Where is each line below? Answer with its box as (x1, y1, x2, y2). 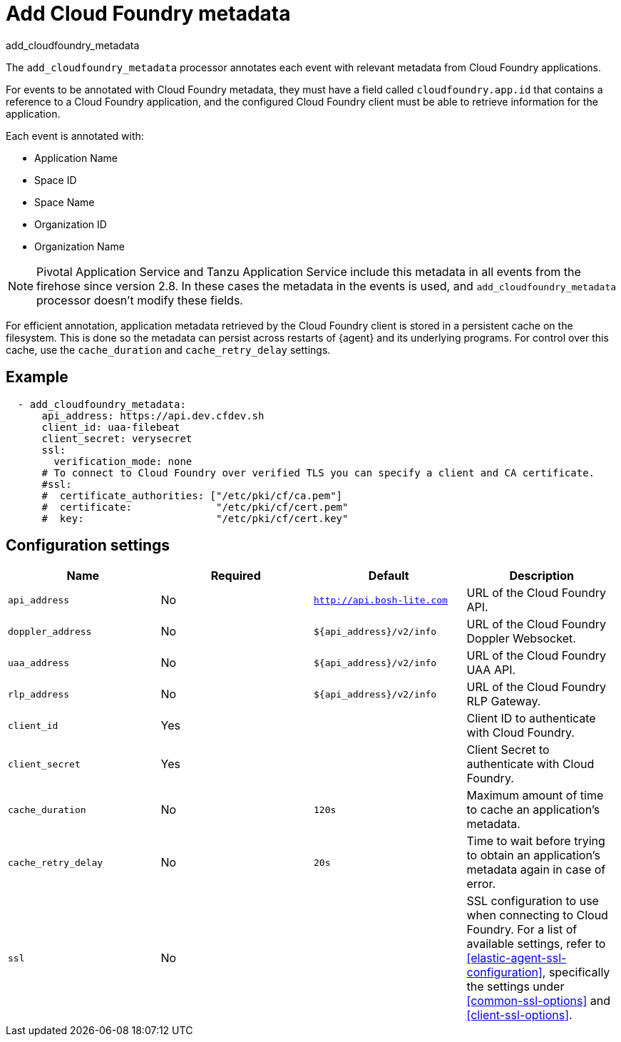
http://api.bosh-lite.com (314, 594, 448, 606)
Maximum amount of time (466, 788, 604, 803)
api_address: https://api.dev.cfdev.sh (41, 409, 265, 422)
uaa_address (8, 657, 70, 668)
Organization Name (34, 240, 125, 252)
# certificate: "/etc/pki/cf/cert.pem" (41, 501, 349, 513)
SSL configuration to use (466, 894, 599, 909)
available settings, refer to (466, 936, 606, 951)
